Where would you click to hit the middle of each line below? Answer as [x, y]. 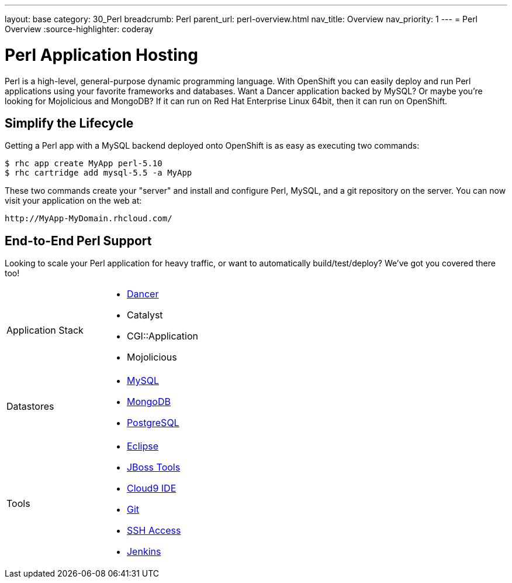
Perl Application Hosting [101, 55]
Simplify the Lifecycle [69, 123]
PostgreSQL [153, 423]
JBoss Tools [153, 467]
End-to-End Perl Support [78, 241]
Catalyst [145, 315]
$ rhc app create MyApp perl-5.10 [84, 164]
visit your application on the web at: [73, 201]
